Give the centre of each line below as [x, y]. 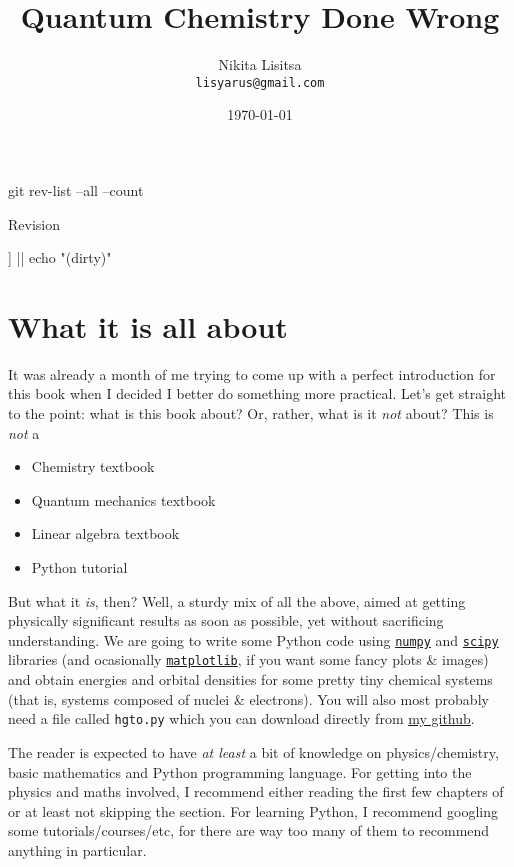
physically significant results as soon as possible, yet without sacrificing [226, 620]
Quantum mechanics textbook [123, 499]
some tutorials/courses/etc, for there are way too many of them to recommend [249, 830]
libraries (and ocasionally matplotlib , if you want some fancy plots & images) [248, 659]
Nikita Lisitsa [260, 64]
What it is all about [148, 325]
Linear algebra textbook [105, 533]
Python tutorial [79, 567]
